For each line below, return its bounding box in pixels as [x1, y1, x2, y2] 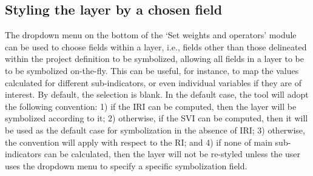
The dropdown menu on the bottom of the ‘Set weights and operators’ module [5, 29, 297, 41]
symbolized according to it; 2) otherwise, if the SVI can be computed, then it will [5, 112, 308, 124]
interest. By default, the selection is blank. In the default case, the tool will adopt [5, 88, 309, 101]
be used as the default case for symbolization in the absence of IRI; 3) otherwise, [5, 123, 305, 136]
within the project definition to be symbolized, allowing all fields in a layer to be [5, 52, 304, 65]
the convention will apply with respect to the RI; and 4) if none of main [5, 135, 272, 148]
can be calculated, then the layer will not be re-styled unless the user [44, 147, 301, 160]
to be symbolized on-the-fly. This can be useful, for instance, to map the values [5, 64, 299, 76]
